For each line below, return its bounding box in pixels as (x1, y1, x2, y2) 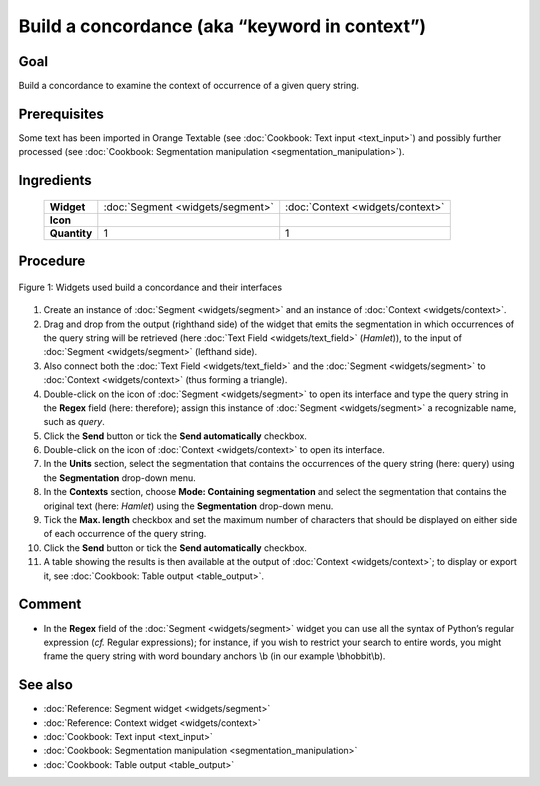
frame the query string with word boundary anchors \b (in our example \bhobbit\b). (43, 650, 386, 662)
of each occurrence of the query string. (43, 528, 207, 540)
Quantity (49, 226, 93, 240)
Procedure (18, 253, 86, 270)
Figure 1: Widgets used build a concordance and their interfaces (18, 281, 283, 293)
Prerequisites (18, 105, 104, 122)
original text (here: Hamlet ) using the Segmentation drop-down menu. (43, 500, 334, 512)
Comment (18, 596, 82, 613)
